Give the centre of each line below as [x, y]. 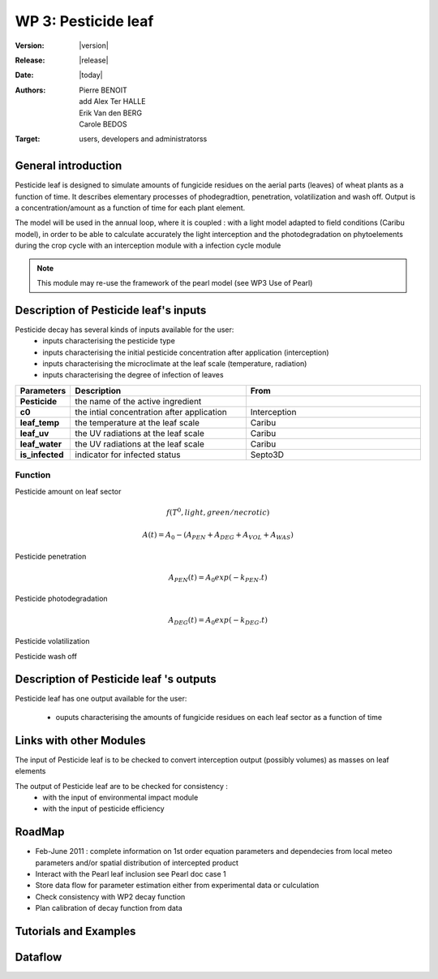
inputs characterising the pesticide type [109, 341]
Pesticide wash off [46, 656]
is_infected [42, 455]
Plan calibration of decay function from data [109, 908]
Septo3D [267, 455]
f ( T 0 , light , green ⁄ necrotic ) [218, 512]
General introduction [69, 166]
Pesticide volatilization [52, 641]
